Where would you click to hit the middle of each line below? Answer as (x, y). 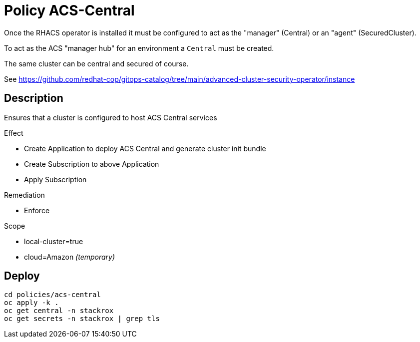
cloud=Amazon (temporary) (70, 257)
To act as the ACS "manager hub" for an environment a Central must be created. (139, 48)
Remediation (24, 195)
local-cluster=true (54, 241)
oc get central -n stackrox (59, 311)
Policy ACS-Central (69, 10)
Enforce (37, 210)
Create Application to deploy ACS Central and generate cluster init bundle (145, 148)
